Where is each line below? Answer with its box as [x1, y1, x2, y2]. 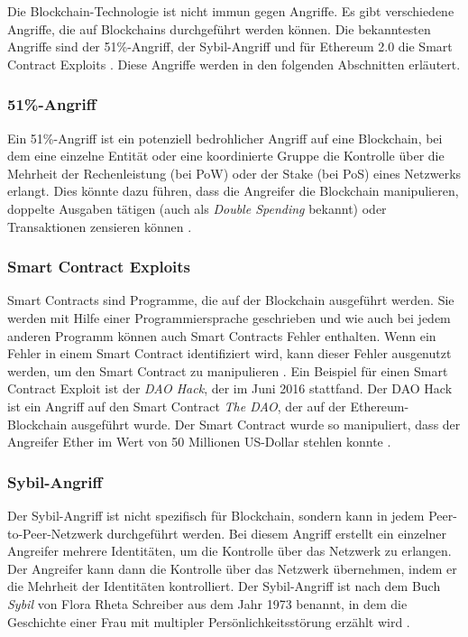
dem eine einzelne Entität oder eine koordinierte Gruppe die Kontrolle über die [7, 146, 445, 165]
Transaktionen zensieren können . [7, 217, 192, 235]
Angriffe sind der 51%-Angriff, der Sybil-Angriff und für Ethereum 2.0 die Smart [7, 37, 453, 56]
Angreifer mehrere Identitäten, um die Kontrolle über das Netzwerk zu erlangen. [7, 541, 452, 560]
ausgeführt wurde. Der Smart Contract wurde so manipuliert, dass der [70, 414, 461, 433]
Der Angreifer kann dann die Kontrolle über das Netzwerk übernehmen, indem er [7, 559, 457, 577]
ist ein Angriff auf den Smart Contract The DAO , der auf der [7, 396, 346, 415]
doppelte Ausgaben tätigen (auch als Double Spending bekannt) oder [7, 198, 387, 217]
